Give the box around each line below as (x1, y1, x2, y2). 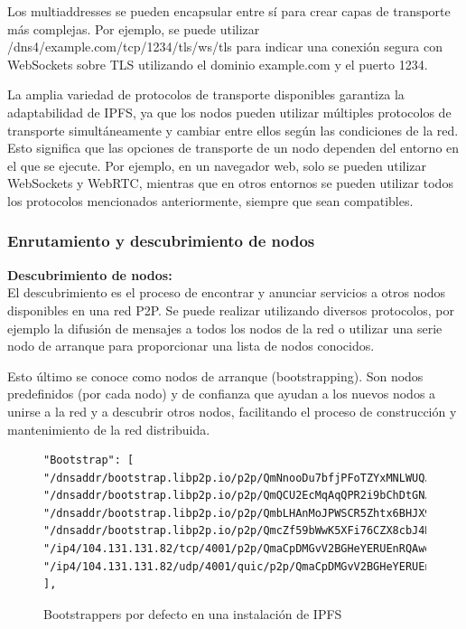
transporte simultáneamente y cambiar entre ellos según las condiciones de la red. (7, 120, 459, 139)
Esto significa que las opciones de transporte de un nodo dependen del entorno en (7, 138, 460, 157)
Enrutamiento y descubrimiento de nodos (7, 230, 315, 252)
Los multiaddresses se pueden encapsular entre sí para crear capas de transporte (7, 2, 451, 20)
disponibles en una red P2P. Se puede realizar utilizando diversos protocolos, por (7, 300, 454, 319)
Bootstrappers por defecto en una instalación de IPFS (43, 604, 342, 623)
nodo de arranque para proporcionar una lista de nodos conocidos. (7, 336, 375, 355)
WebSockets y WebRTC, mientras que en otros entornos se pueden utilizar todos (7, 174, 453, 192)
